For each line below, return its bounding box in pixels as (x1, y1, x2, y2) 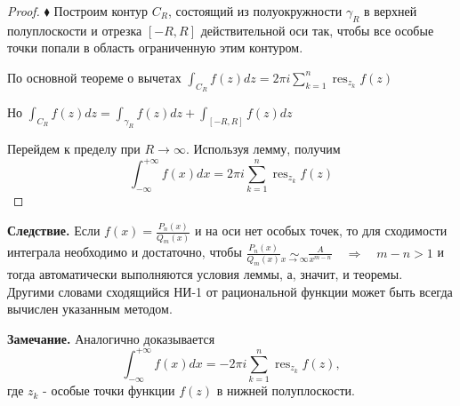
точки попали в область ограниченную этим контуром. (7, 38, 303, 57)
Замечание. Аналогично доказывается (7, 329, 215, 347)
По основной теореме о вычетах (7, 68, 182, 86)
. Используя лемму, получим (185, 139, 341, 157)
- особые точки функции (43, 381, 175, 400)
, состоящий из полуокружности (167, 2, 343, 20)
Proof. (7, 2, 40, 20)
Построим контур (53, 2, 149, 20)
